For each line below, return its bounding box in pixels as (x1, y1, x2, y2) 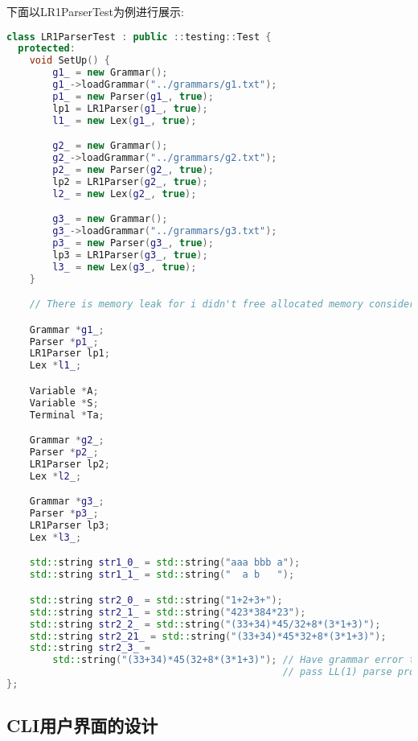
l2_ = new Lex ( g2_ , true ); (52, 187, 197, 200)
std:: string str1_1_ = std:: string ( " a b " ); (29, 569, 295, 581)
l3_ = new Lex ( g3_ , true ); (52, 261, 197, 273)
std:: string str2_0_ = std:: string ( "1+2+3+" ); (29, 594, 283, 606)
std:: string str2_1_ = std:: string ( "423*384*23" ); (29, 606, 306, 618)
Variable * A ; (29, 385, 99, 397)
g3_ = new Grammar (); (52, 213, 168, 225)
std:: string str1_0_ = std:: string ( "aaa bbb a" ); (29, 557, 301, 569)
